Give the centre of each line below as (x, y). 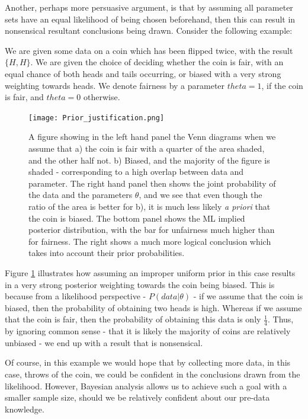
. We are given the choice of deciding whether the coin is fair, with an (157, 62)
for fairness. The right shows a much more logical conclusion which (150, 241)
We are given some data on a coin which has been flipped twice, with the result (149, 50)
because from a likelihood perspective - (76, 296)
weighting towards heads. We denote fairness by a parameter (115, 85)
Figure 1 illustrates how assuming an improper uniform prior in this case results (150, 272)
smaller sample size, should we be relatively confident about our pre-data (137, 397)
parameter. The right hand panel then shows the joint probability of (152, 183)
